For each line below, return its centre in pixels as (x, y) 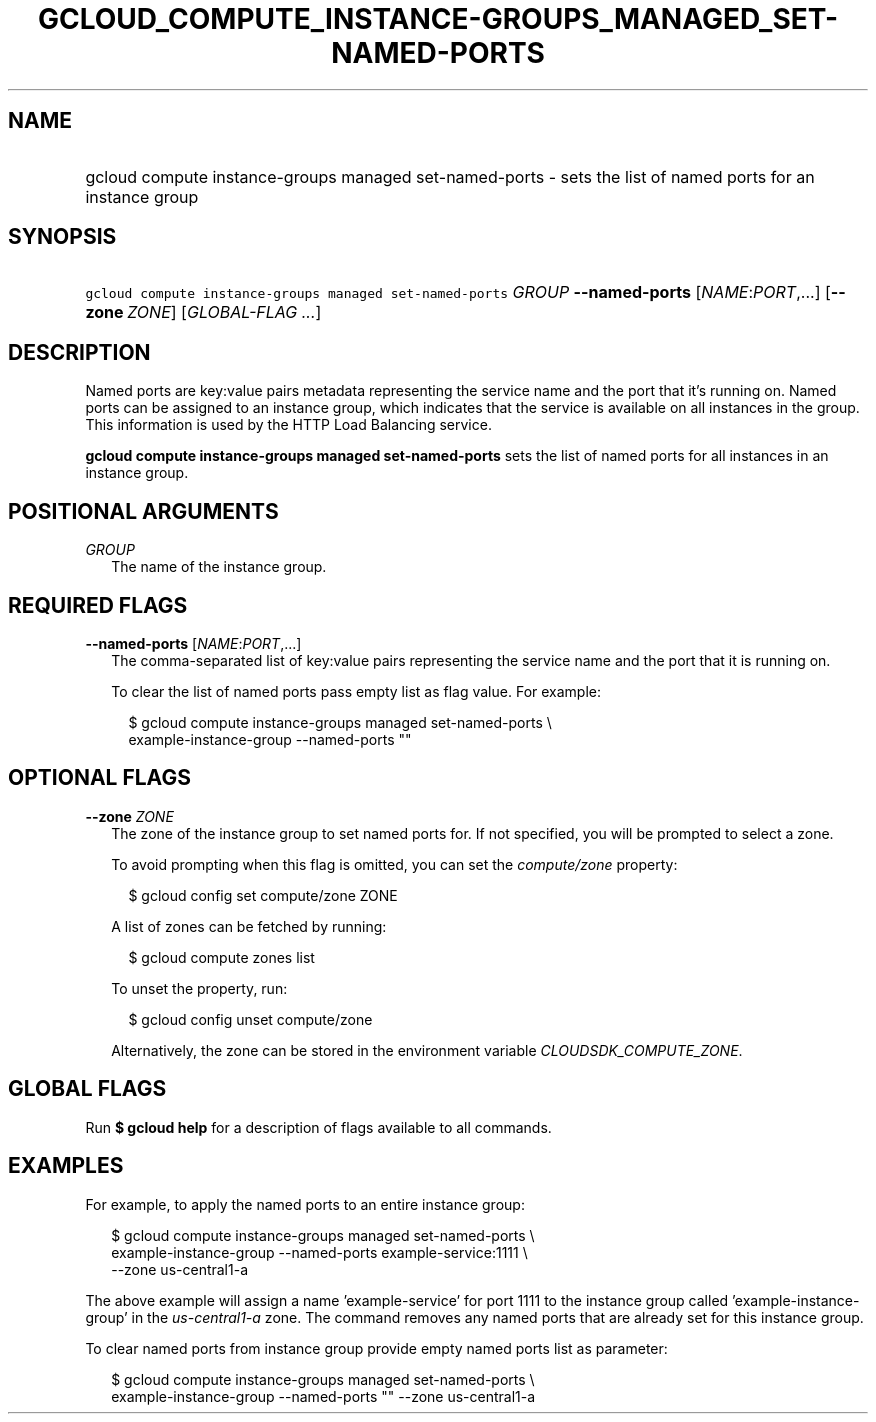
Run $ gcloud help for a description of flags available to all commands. (318, 1127)
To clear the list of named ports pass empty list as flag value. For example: (356, 691)
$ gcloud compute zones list (221, 957)
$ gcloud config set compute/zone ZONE (263, 895)
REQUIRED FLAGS (98, 605)
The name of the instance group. (219, 567)
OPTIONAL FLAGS (99, 778)
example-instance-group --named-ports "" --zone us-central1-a (323, 1396)
